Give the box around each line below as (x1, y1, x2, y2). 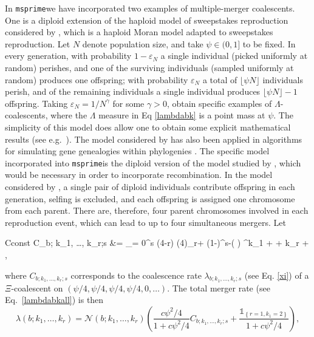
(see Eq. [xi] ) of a (244, 268, 309, 281)
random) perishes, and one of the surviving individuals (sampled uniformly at (5, 61, 294, 74)
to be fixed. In (242, 37, 296, 50)
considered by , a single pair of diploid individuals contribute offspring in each (5, 180, 295, 193)
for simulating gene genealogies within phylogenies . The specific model (5, 145, 270, 157)
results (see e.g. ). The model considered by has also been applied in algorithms (5, 132, 302, 145)
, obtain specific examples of (166, 97, 272, 109)
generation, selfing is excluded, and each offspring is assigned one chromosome (5, 192, 295, 205)
